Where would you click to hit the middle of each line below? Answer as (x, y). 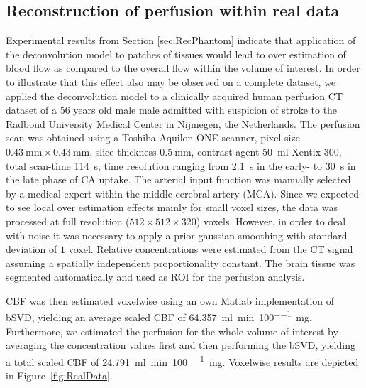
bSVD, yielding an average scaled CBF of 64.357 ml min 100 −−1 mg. (159, 316)
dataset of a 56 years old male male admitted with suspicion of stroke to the (172, 110)
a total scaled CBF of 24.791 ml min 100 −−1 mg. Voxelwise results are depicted (182, 360)
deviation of (32, 249)
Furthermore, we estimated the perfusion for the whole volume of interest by (172, 331)
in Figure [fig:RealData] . (59, 376)
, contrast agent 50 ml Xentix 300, (266, 151)
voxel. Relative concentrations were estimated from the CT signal (211, 249)
